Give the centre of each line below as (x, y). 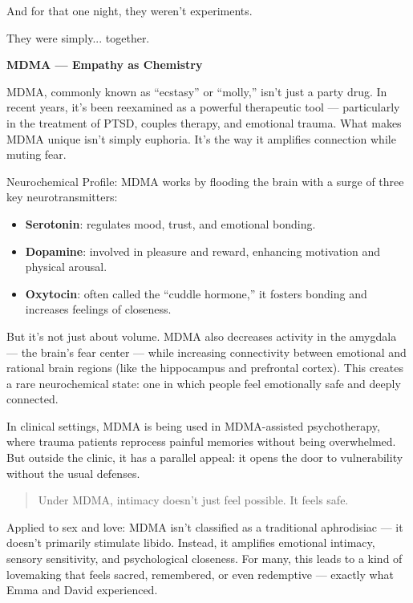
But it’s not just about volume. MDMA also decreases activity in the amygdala (202, 336)
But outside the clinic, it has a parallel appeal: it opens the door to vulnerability (205, 457)
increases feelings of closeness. (98, 309)
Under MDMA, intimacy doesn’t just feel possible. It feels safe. (193, 500)
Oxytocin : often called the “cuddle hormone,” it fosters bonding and (196, 293)
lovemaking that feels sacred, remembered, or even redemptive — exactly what (200, 574)
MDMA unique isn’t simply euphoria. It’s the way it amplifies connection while (201, 138)
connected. (32, 399)
